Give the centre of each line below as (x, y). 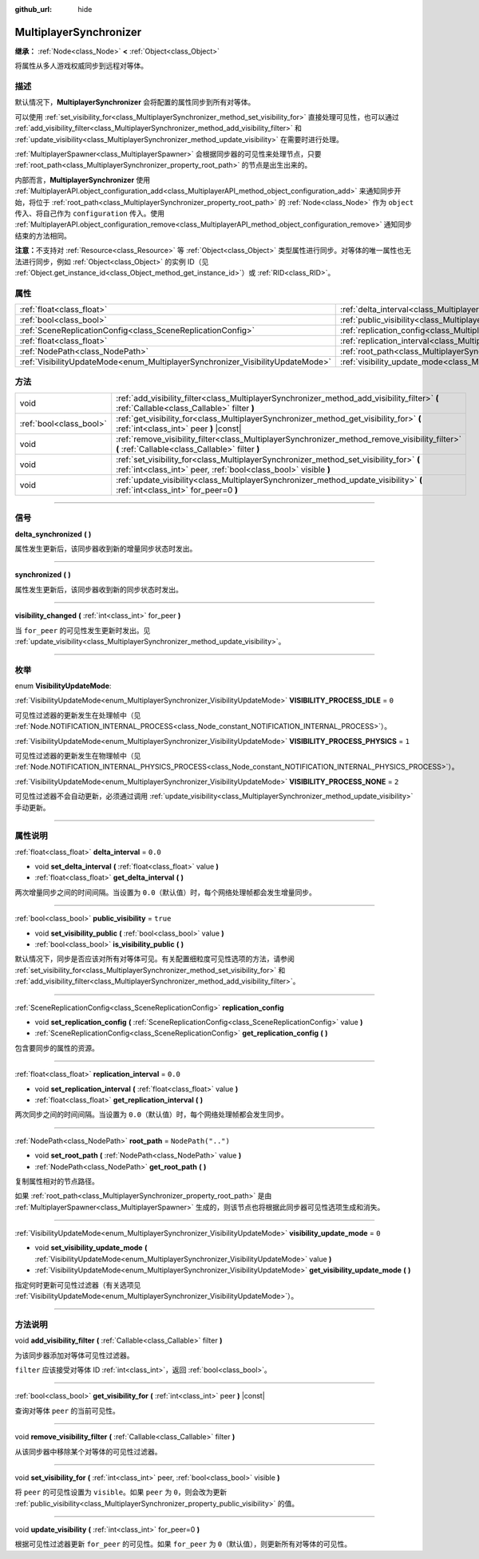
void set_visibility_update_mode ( (91, 1248)
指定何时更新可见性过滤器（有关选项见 (78, 1284)
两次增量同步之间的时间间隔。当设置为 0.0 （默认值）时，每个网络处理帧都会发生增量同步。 (166, 892)
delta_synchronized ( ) (53, 534)
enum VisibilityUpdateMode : (63, 686)
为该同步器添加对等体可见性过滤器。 (74, 1355)
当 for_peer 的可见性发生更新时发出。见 (83, 630)
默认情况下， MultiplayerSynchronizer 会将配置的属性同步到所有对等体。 (135, 102)
